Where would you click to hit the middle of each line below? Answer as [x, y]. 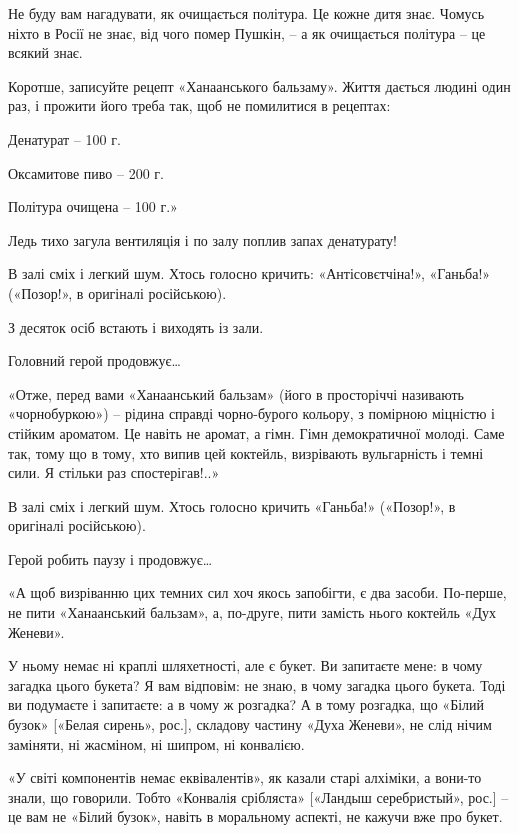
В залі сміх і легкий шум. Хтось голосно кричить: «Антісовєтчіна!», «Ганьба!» [249, 273]
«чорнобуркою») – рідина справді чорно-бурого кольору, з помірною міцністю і [251, 413]
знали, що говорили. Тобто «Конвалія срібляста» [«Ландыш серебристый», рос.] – [258, 796]
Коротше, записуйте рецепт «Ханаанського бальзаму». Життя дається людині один [259, 85]
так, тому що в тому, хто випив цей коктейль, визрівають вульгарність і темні [246, 452]
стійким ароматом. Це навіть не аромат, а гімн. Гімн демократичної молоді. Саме [256, 432]
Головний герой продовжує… [94, 360]
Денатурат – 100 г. [64, 138]
